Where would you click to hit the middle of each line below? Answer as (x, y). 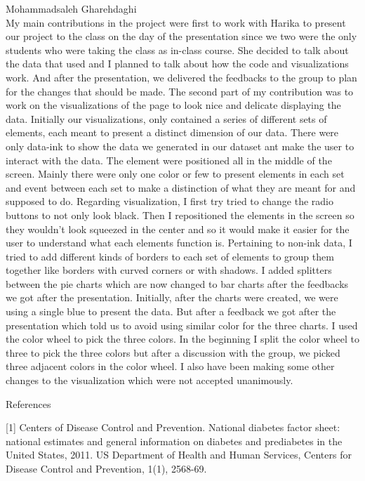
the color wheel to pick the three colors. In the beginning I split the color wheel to (182, 339)
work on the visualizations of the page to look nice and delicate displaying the (173, 105)
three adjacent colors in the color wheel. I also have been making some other (170, 366)
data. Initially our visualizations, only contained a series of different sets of (166, 118)
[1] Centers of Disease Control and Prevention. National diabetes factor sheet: (173, 427)
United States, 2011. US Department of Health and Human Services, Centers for (179, 455)
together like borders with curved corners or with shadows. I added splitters (169, 270)
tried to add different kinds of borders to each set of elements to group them (170, 256)
